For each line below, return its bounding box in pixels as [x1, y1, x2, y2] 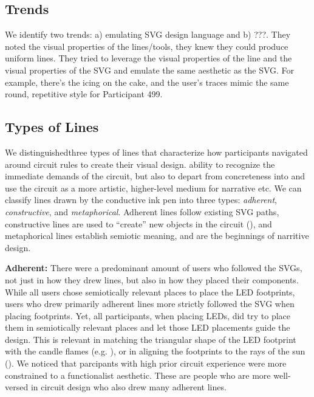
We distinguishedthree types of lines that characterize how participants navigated [5, 145, 308, 158]
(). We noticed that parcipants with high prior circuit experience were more [5, 357, 287, 370]
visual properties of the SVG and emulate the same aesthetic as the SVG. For [5, 63, 295, 76]
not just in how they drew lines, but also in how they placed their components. [5, 273, 299, 286]
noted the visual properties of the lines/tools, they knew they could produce [5, 40, 288, 52]
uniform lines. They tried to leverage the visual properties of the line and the [5, 52, 292, 64]
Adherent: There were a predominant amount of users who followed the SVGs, [5, 261, 302, 274]
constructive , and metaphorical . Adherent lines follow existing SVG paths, [5, 205, 279, 218]
